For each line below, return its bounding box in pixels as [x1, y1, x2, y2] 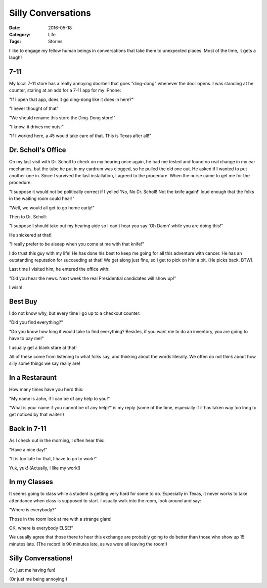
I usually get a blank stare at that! [9, 344, 77, 350]
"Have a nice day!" [9, 446, 47, 452]
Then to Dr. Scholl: [9, 214, 47, 220]
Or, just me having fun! [9, 567, 55, 573]
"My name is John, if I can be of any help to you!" [9, 395, 110, 401]
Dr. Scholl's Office [9, 146, 66, 154]
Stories [48, 39, 63, 45]
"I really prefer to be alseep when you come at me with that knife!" [9, 241, 144, 247]
